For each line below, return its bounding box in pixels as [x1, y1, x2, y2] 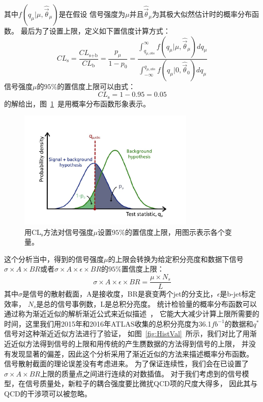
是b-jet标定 [220, 288, 256, 299]
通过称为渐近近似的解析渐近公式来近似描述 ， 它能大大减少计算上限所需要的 [4, 308, 259, 319]
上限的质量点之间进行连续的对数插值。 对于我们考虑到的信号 [40, 368, 242, 379]
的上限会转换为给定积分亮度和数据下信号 [108, 253, 244, 264]
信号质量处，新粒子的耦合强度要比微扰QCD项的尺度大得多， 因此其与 [25, 378, 258, 389]
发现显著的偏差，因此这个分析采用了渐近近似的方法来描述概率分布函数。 [11, 348, 253, 359]
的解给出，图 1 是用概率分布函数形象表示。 [4, 98, 150, 109]
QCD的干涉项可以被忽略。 [4, 388, 92, 399]
